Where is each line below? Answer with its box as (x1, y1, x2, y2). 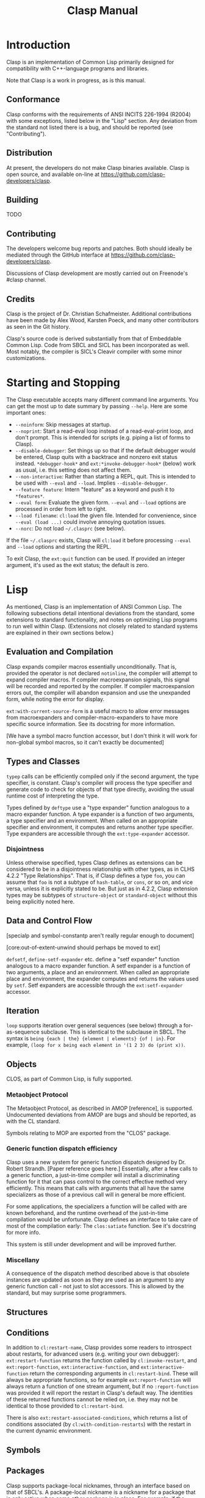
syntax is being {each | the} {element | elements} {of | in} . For (6, 1035, 176, 1042)
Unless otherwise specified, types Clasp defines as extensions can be (6, 859, 183, 866)
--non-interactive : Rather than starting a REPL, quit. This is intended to (15, 472, 196, 480)
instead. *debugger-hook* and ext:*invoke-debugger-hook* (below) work (15, 460, 196, 467)
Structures (6, 1307, 48, 1317)
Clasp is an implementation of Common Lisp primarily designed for (6, 58, 174, 65)
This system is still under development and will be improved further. (6, 1240, 177, 1247)
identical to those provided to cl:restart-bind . (6, 1402, 124, 1409)
